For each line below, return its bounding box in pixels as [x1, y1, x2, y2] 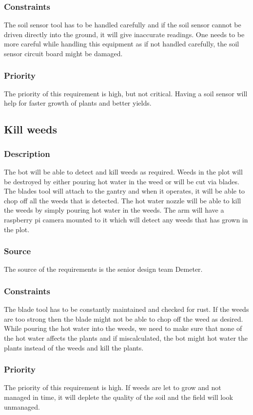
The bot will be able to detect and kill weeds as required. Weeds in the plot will [4, 167, 243, 176]
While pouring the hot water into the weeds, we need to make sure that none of [4, 323, 242, 333]
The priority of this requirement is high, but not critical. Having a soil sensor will [4, 88, 248, 98]
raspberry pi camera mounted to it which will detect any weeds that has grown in [4, 214, 248, 224]
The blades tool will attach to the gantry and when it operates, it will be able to [4, 186, 245, 196]
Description [4, 147, 50, 159]
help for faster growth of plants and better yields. [4, 98, 152, 108]
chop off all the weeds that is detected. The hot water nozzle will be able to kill [4, 195, 241, 205]
